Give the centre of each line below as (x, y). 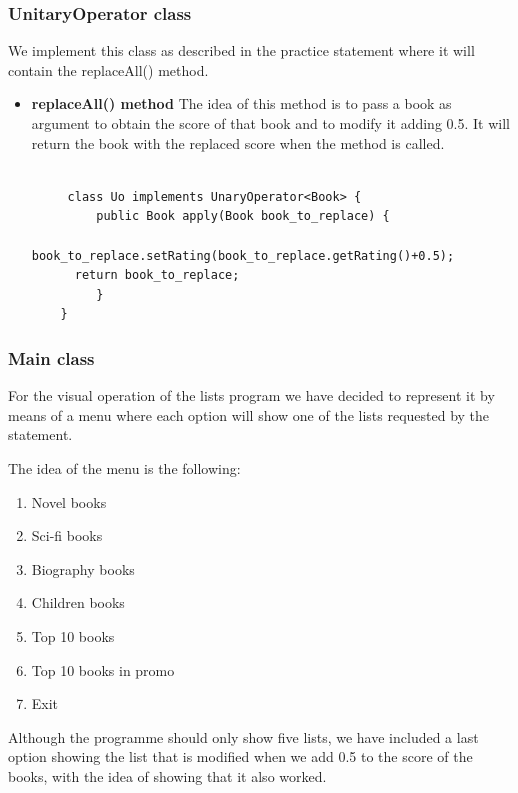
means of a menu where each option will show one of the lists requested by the (249, 414)
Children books (78, 602)
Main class (51, 357)
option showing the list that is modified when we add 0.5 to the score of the (240, 756)
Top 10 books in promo (103, 669)
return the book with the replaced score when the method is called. (238, 142)
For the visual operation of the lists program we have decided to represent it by (251, 395)
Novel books (69, 501)
